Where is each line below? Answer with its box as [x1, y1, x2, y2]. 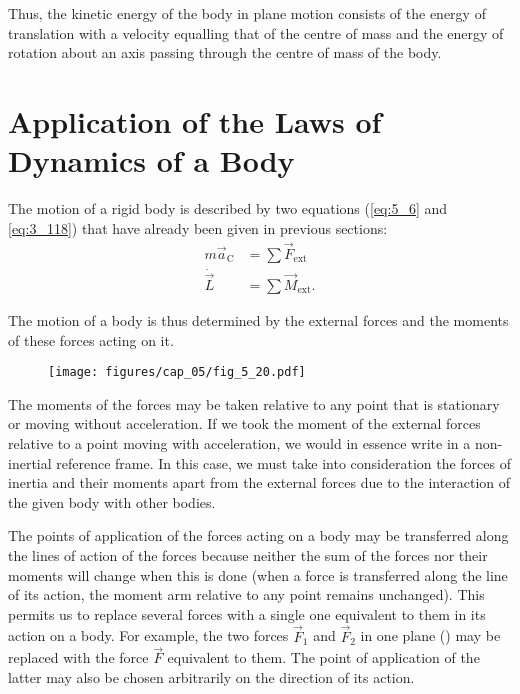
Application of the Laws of [8, 100, 382, 141]
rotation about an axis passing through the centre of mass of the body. [8, 42, 442, 63]
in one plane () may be [360, 625, 501, 646]
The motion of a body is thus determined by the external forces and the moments [8, 310, 509, 330]
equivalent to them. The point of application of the [167, 647, 480, 668]
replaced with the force [8, 647, 149, 668]
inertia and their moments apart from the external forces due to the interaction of [8, 472, 511, 493]
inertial [8, 452, 52, 473]
